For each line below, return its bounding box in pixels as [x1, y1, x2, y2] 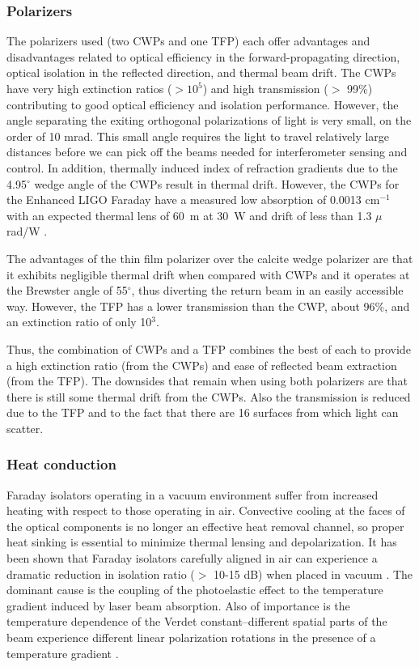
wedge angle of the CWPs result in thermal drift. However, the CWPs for [34, 175, 400, 192]
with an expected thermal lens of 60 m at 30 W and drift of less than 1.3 [6, 206, 372, 223]
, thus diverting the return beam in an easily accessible [131, 282, 404, 299]
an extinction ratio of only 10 [6, 313, 152, 330]
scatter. [6, 419, 44, 436]
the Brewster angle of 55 [6, 282, 128, 299]
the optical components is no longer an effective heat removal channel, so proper [6, 517, 404, 534]
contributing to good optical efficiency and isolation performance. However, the [6, 96, 399, 113]
